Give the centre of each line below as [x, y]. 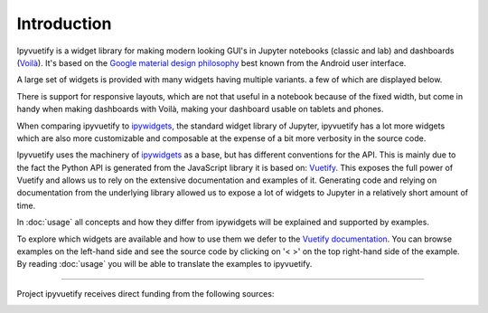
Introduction [64, 24]
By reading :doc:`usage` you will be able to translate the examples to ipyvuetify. [164, 264]
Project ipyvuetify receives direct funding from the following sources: [145, 293]
